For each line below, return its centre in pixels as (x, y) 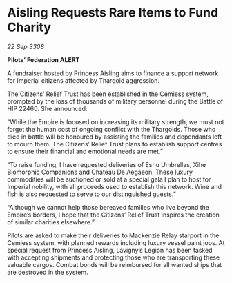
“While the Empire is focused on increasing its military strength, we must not (116, 121)
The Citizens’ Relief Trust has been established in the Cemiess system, (108, 94)
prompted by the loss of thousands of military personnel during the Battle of (115, 101)
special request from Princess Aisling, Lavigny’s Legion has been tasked (110, 250)
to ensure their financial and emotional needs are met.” (85, 151)
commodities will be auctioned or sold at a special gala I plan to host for (109, 179)
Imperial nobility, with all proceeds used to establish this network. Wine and (115, 186)
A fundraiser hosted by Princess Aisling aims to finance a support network (113, 73)
